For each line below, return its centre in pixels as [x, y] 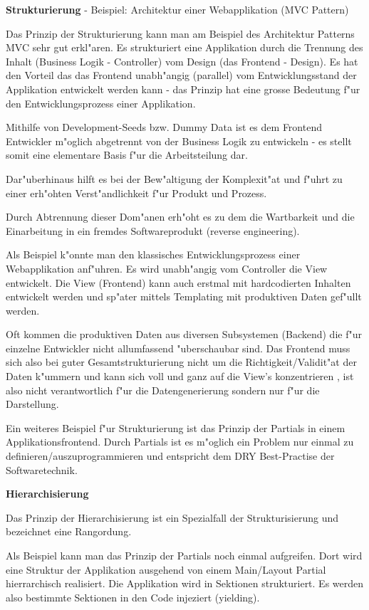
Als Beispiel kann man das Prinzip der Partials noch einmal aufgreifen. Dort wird [184, 555]
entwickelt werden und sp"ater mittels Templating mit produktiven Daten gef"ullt [184, 296]
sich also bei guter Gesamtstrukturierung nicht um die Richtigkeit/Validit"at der [181, 362]
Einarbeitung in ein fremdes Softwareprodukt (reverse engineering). [153, 230]
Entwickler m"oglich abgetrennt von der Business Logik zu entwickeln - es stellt [179, 141]
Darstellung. [32, 404]
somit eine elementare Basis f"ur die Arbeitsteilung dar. [127, 155]
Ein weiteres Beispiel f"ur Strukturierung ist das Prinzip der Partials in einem [176, 427]
